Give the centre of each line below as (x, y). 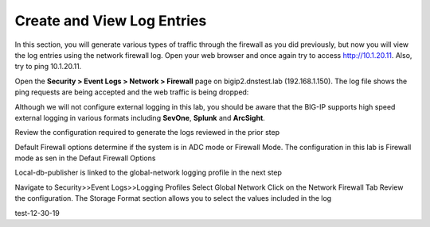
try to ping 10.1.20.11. (48, 67)
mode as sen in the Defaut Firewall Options (85, 158)
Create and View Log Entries (111, 21)
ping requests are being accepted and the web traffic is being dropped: (132, 92)
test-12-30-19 (37, 213)
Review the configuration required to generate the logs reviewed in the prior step (147, 133)
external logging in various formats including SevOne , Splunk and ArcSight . (140, 117)
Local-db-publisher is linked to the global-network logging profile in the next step (149, 173)
